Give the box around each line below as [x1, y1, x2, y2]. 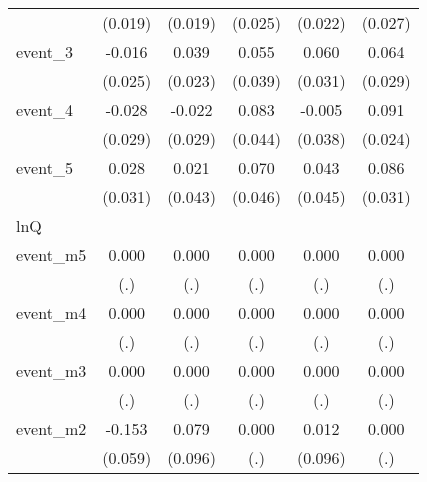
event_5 [16, 156, 73, 179]
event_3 [16, 40, 73, 63]
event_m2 [16, 417, 87, 440]
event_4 [16, 98, 73, 121]
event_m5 [16, 243, 87, 266]
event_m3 [16, 359, 87, 382]
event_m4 [16, 301, 87, 324]
